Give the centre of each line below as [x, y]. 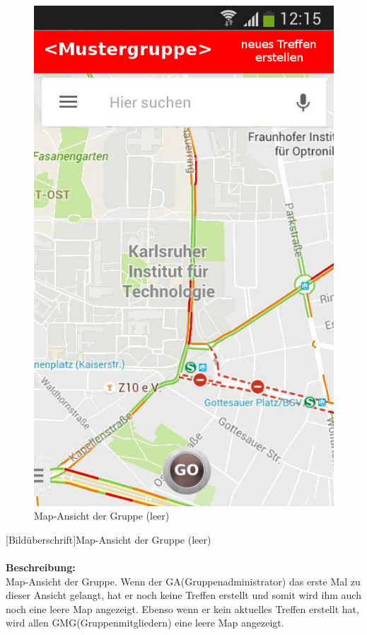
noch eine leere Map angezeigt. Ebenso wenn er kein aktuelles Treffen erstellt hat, [182, 608]
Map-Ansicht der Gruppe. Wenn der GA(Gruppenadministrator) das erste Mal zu [183, 581]
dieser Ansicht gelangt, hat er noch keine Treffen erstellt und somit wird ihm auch [183, 595]
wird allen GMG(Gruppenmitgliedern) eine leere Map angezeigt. [145, 623]
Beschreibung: [41, 567]
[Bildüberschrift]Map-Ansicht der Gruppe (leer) [109, 539]
